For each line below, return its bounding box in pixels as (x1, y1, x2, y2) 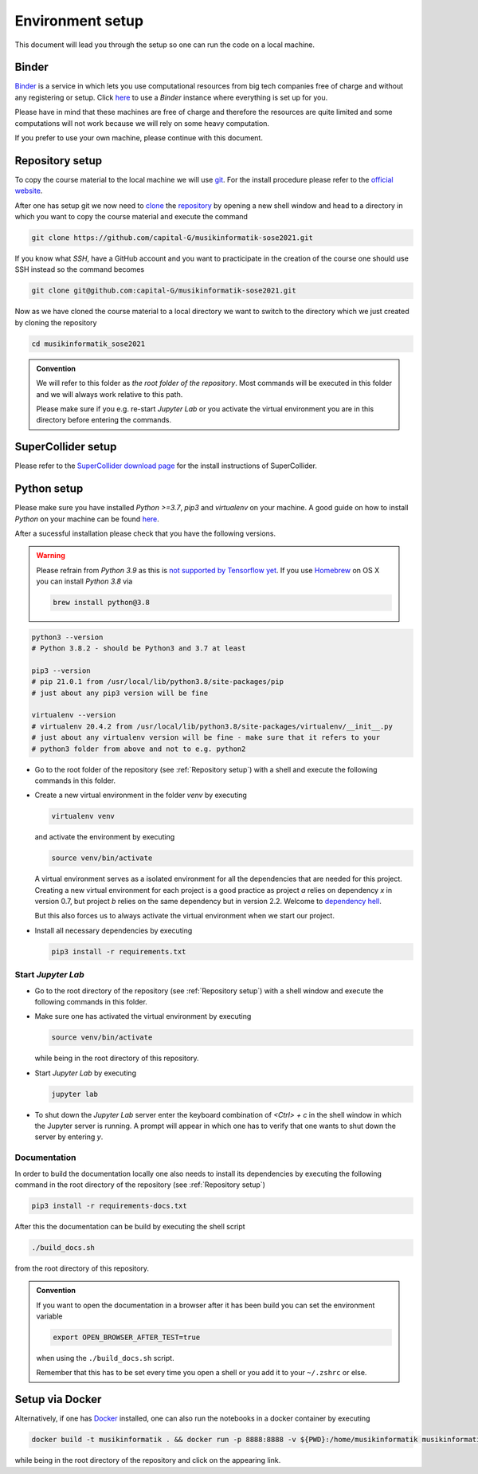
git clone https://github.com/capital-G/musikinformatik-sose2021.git (31, 234, 314, 242)
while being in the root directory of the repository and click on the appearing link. (14, 1456, 281, 1465)
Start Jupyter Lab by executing (34, 1068, 137, 1078)
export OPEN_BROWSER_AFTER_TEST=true (53, 1333, 201, 1342)
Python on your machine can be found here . (14, 514, 159, 524)
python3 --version (31, 632, 104, 642)
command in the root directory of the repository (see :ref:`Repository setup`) (14, 1180, 266, 1189)
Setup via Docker (14, 1393, 102, 1406)
